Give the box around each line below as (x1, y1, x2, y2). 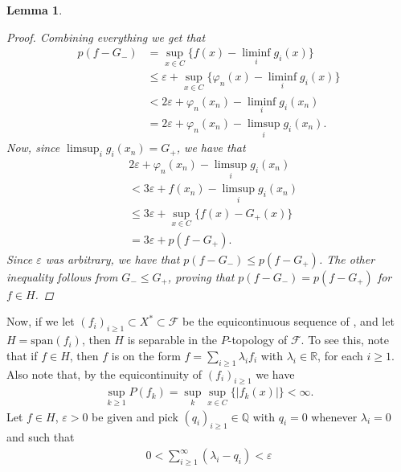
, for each (317, 347, 363, 363)
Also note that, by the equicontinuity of (6, 365, 203, 382)
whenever (311, 408, 358, 425)
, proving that (167, 268, 235, 285)
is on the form (111, 347, 181, 363)
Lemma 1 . (6, 2, 63, 18)
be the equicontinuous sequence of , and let (182, 313, 395, 330)
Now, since (6, 139, 60, 156)
